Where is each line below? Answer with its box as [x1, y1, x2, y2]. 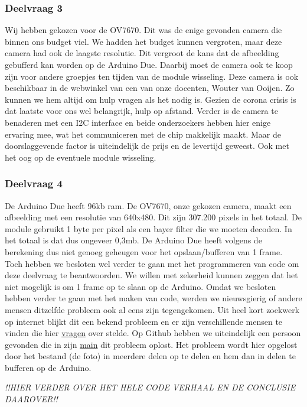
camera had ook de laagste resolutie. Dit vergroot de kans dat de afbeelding [5, 47, 279, 59]
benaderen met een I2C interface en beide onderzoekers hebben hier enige [5, 116, 271, 128]
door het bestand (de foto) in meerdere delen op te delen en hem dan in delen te [5, 350, 296, 362]
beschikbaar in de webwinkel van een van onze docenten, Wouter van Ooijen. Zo [5, 82, 295, 94]
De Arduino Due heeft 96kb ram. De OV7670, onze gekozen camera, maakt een [5, 199, 292, 211]
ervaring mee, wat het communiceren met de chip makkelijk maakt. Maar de [5, 128, 281, 140]
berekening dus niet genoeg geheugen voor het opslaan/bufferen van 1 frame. [5, 245, 283, 258]
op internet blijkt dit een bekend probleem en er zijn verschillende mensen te [5, 315, 283, 327]
